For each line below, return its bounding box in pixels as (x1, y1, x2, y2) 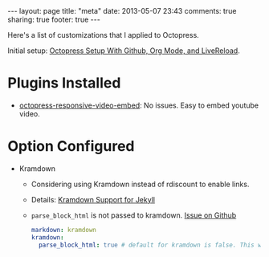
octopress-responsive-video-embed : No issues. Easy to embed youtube (18, 100, 259, 110)
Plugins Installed (7, 74, 121, 92)
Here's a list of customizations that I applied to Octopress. (7, 31, 200, 39)
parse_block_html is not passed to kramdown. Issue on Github (31, 210, 237, 220)
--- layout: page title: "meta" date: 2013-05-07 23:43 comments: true (7, 6, 237, 15)
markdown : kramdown (31, 226, 97, 234)
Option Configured (7, 137, 135, 156)
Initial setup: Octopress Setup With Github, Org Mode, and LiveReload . (7, 46, 240, 55)
